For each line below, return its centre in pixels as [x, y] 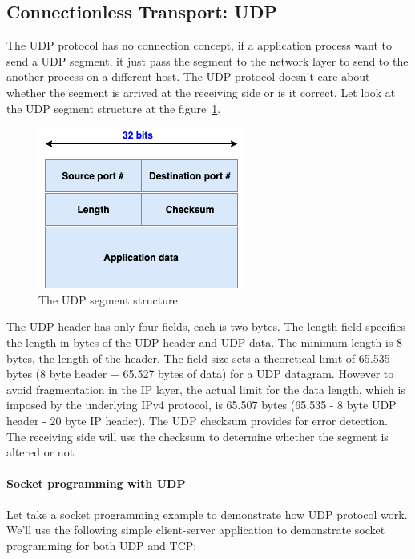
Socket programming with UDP [96, 483]
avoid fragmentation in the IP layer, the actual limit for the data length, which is [206, 389]
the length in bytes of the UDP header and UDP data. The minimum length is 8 [205, 342]
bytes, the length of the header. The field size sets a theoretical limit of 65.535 [198, 358]
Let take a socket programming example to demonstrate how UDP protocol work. [207, 514]
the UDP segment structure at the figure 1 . [114, 108]
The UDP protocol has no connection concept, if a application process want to [199, 45]
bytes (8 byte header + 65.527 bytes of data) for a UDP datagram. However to [200, 374]
